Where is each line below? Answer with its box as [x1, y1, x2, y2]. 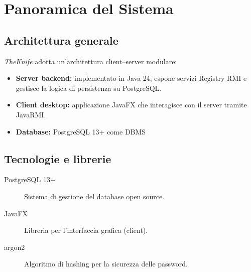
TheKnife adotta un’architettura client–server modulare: [4, 56, 177, 66]
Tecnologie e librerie [4, 151, 111, 166]
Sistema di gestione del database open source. [24, 191, 165, 201]
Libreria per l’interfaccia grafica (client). [24, 225, 148, 235]
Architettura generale [4, 32, 118, 48]
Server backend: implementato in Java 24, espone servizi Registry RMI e [16, 73, 247, 83]
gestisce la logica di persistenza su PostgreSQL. [16, 82, 162, 93]
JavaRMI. [16, 109, 46, 119]
